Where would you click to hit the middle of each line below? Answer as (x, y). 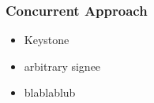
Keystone (47, 40)
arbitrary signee (62, 66)
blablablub (50, 92)
